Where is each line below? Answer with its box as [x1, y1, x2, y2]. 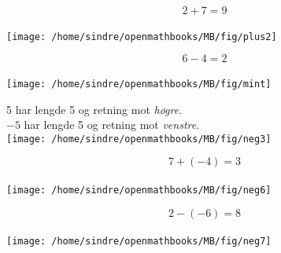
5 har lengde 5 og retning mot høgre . [6, 101, 183, 117]
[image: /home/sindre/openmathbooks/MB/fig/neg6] [6, 184, 272, 196]
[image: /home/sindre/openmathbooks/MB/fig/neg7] [6, 236, 272, 247]
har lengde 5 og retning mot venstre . [24, 116, 200, 133]
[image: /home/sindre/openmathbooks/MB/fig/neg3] [6, 133, 272, 145]
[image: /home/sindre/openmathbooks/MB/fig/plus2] [6, 31, 277, 42]
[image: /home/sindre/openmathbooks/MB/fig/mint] [6, 78, 272, 90]
